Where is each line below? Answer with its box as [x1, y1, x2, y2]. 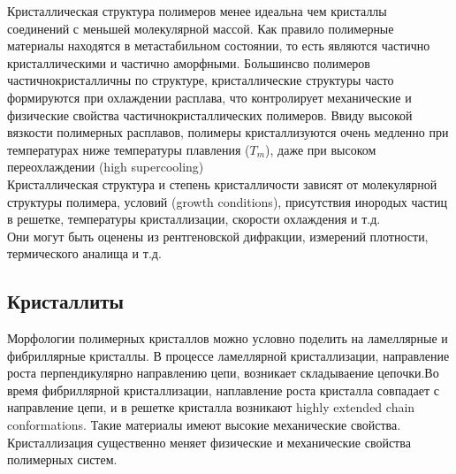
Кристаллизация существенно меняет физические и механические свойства [7, 432, 411, 451]
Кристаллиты [7, 287, 124, 315]
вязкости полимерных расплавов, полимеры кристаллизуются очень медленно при [7, 123, 449, 141]
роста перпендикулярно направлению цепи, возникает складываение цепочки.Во [7, 363, 439, 382]
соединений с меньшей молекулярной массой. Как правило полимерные [7, 19, 394, 37]
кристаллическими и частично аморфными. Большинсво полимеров [7, 53, 370, 72]
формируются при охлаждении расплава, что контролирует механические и [7, 88, 412, 106]
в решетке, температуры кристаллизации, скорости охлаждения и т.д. [7, 210, 381, 228]
